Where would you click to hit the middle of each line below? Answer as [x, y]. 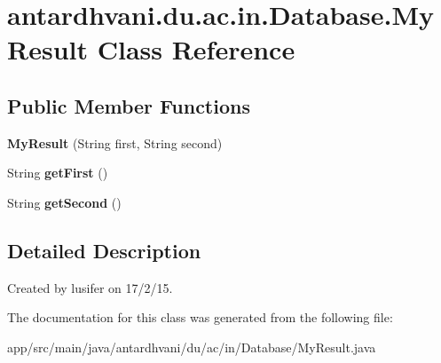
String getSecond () [64, 202]
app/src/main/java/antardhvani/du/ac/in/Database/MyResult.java [192, 347]
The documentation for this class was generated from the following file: [200, 317]
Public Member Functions [129, 105]
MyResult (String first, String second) [115, 142]
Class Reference [196, 49]
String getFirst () [58, 173]
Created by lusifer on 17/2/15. [90, 287]
